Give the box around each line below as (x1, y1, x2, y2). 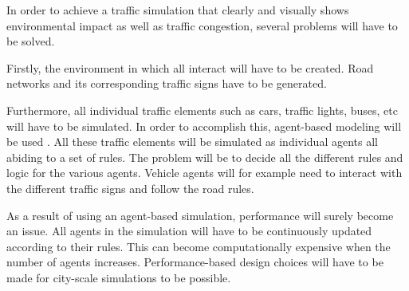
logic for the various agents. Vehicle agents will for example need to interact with (6, 164, 403, 181)
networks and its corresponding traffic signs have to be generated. (6, 75, 327, 92)
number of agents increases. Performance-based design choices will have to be (6, 254, 383, 270)
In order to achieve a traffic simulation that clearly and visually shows (6, 2, 349, 18)
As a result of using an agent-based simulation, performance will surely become (6, 206, 394, 223)
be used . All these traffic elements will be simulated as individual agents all (6, 133, 378, 150)
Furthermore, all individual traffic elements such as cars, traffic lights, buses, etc (6, 101, 398, 118)
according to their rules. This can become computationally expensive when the (6, 238, 391, 254)
